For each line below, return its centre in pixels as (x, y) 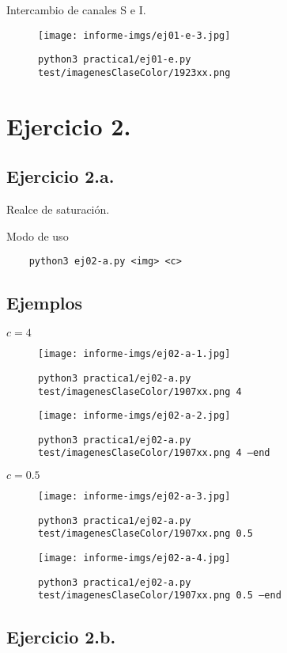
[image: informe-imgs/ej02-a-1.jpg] (134, 354)
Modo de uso (38, 235)
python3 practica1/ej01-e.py (115, 60)
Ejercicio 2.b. (61, 637)
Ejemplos (45, 303)
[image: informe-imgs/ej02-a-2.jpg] (134, 416)
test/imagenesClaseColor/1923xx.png (134, 72)
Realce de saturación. (58, 209)
